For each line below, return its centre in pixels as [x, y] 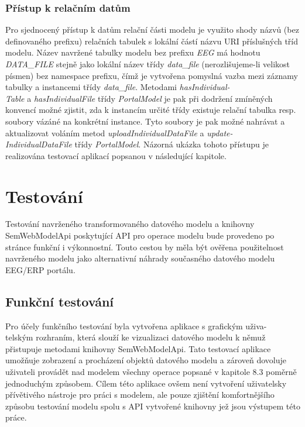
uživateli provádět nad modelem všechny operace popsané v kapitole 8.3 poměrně [151, 372]
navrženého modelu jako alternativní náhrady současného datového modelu [140, 258]
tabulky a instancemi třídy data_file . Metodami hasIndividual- [118, 87]
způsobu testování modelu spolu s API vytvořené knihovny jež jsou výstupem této [153, 406]
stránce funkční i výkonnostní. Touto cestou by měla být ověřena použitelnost [145, 247]
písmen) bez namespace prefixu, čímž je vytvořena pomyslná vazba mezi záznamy [152, 75]
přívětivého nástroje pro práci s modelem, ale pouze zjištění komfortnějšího [140, 395]
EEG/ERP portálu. [40, 269]
